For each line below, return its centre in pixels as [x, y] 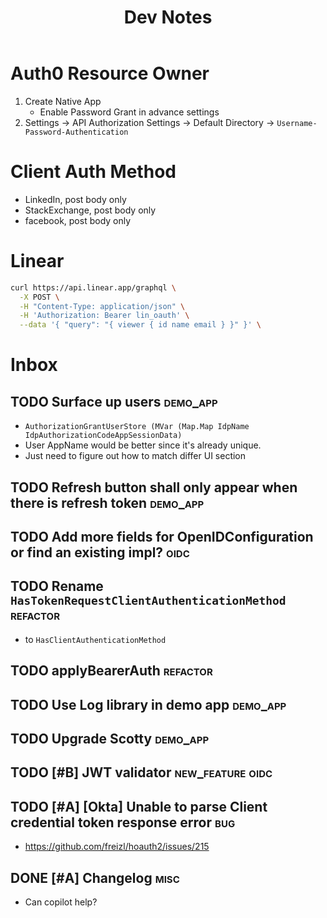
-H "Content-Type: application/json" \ [102, 306]
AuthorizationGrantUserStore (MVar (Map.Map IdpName [137, 427]
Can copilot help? [61, 902]
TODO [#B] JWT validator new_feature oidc [141, 772]
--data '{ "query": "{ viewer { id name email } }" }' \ [140, 325]
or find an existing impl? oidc [100, 552]
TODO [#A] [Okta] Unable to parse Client [139, 806]
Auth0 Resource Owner [110, 73]
